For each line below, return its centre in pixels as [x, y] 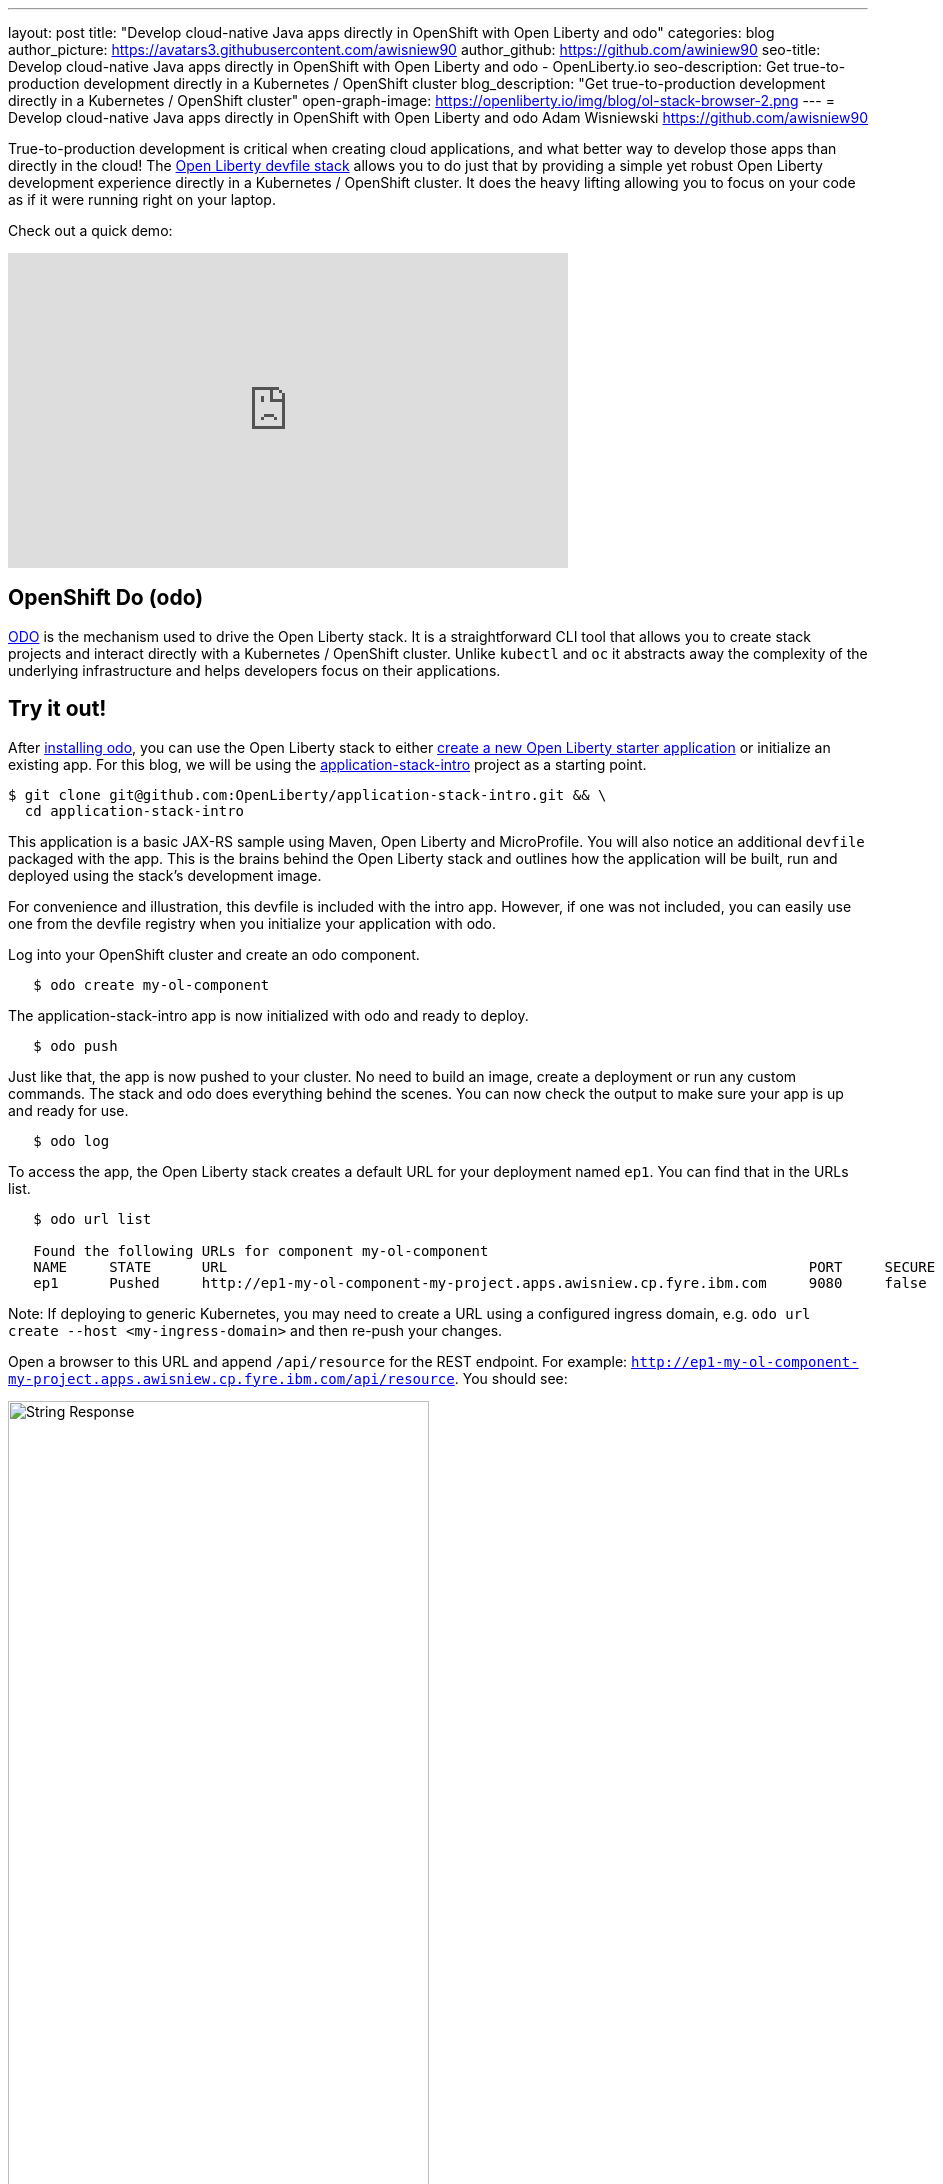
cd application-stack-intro [134, 810]
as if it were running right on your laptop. [142, 199]
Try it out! [57, 709]
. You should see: [511, 1378]
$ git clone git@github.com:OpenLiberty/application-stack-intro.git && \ [307, 794]
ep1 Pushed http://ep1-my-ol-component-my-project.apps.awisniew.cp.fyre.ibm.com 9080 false [480, 1282]
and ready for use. [68, 1110]
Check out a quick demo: [90, 230]
